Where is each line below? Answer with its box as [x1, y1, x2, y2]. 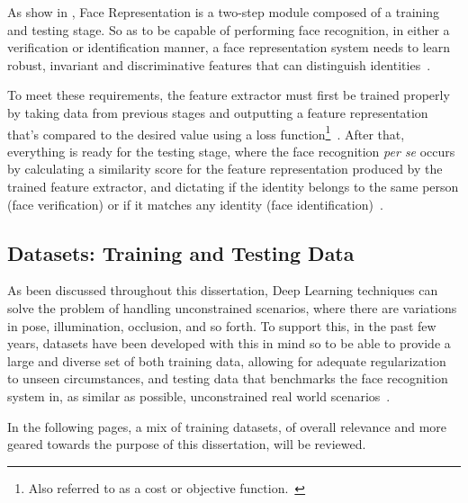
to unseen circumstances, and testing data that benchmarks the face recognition [7, 369, 448, 388]
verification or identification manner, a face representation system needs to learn [7, 38, 451, 57]
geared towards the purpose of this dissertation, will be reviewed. [7, 435, 366, 454]
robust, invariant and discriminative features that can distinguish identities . [7, 55, 431, 74]
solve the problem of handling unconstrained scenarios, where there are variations [7, 298, 457, 317]
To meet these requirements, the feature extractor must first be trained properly [7, 85, 450, 104]
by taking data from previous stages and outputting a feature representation [7, 103, 428, 121]
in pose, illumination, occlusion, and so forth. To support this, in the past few [7, 316, 436, 335]
